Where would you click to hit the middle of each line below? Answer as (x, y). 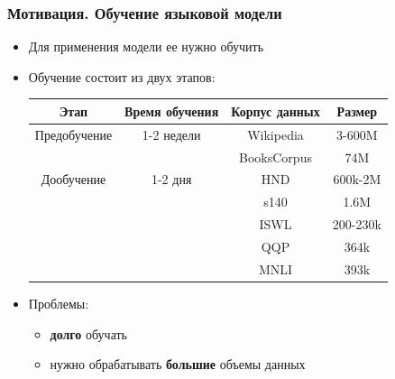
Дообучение (73, 179)
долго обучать (89, 333)
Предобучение (73, 134)
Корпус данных (276, 111)
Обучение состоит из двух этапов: (122, 76)
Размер (357, 111)
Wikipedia (276, 134)
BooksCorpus (276, 157)
